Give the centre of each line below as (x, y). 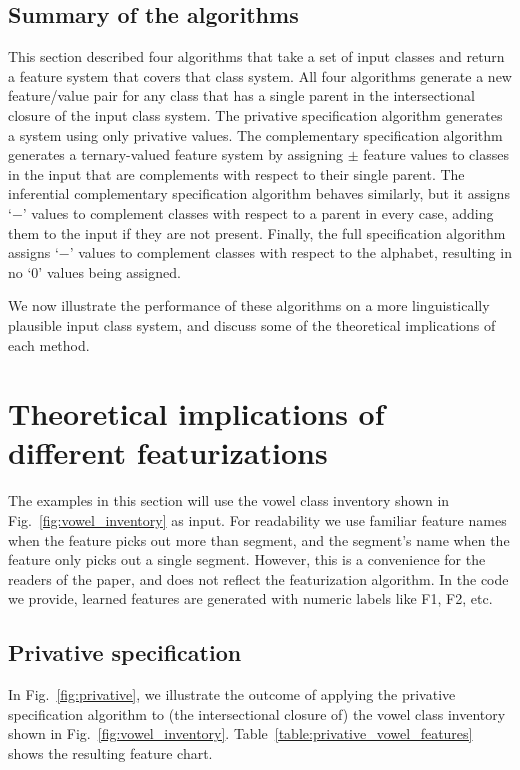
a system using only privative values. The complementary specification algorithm (255, 134)
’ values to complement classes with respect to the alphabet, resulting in (290, 252)
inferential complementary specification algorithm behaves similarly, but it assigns (259, 193)
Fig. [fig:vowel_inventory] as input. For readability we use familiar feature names (257, 520)
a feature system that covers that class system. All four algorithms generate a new (260, 75)
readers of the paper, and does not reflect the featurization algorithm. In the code (258, 578)
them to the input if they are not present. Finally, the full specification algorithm (257, 232)
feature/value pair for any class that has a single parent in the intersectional (241, 95)
